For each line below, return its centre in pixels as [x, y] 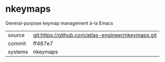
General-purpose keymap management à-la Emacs [59, 23]
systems [18, 52]
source [16, 35]
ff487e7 [43, 43]
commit [17, 43]
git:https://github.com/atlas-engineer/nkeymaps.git [95, 35]
